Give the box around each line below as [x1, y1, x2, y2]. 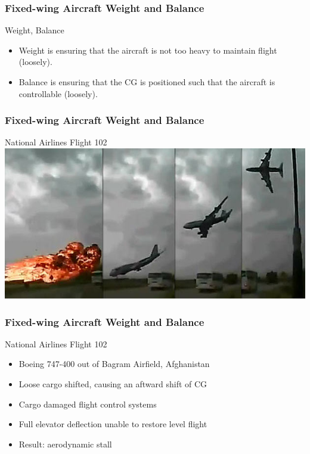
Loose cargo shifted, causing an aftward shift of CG [18, 378, 207, 390]
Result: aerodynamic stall [18, 437, 112, 450]
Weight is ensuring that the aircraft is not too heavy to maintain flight [18, 43, 277, 56]
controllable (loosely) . [18, 87, 98, 99]
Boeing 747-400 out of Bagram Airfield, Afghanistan [18, 357, 210, 370]
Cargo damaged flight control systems [18, 397, 157, 410]
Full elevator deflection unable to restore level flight [18, 418, 207, 430]
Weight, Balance [5, 24, 64, 36]
